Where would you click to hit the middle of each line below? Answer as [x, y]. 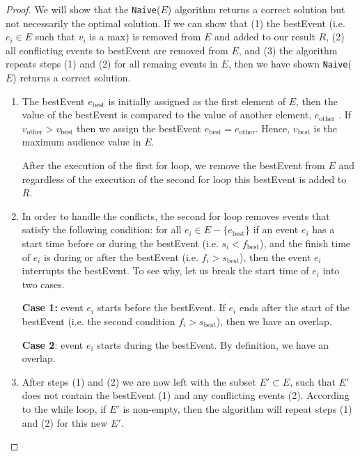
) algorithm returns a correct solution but [256, 9]
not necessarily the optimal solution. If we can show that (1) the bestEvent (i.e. [175, 23]
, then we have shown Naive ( [290, 64]
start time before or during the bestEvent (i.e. [120, 243]
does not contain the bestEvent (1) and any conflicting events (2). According [186, 395]
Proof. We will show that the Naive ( [83, 9]
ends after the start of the [295, 307]
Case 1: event [53, 307]
